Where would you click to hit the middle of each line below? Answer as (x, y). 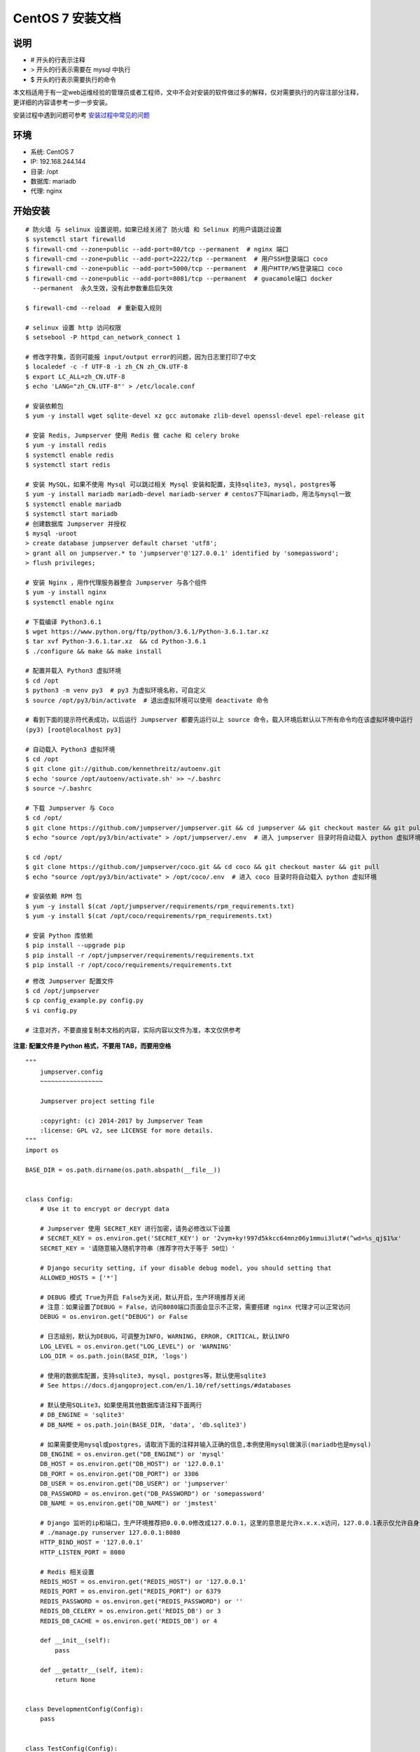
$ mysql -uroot (51, 534)
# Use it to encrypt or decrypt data (104, 1209)
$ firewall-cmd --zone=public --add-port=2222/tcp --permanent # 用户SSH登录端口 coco (177, 259)
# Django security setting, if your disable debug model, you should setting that (185, 1268)
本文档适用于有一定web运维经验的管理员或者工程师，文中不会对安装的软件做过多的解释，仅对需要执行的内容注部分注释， (188, 93)
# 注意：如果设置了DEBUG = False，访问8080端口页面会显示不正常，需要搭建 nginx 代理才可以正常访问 (195, 1307)
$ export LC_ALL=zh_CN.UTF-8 (75, 376)
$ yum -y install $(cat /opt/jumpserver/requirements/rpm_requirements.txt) (160, 906)
